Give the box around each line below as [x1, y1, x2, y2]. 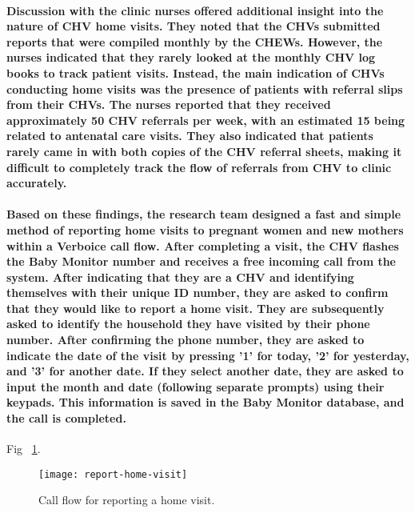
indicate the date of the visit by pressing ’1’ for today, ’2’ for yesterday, [6, 347, 409, 363]
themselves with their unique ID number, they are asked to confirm [6, 284, 389, 301]
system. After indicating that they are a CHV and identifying [6, 268, 354, 285]
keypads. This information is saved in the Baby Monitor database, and [6, 394, 405, 411]
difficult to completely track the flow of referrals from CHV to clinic [6, 158, 392, 175]
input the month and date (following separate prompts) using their [6, 378, 385, 395]
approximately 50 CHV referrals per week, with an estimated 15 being [6, 111, 405, 128]
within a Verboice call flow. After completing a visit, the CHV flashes [6, 237, 399, 254]
